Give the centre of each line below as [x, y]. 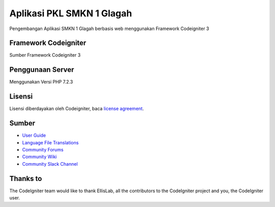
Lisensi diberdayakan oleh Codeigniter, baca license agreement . [77, 109]
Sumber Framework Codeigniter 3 [45, 55]
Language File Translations [50, 142]
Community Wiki [39, 157]
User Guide [34, 136]
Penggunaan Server [42, 70]
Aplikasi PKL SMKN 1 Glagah [71, 13]
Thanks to [26, 178]
